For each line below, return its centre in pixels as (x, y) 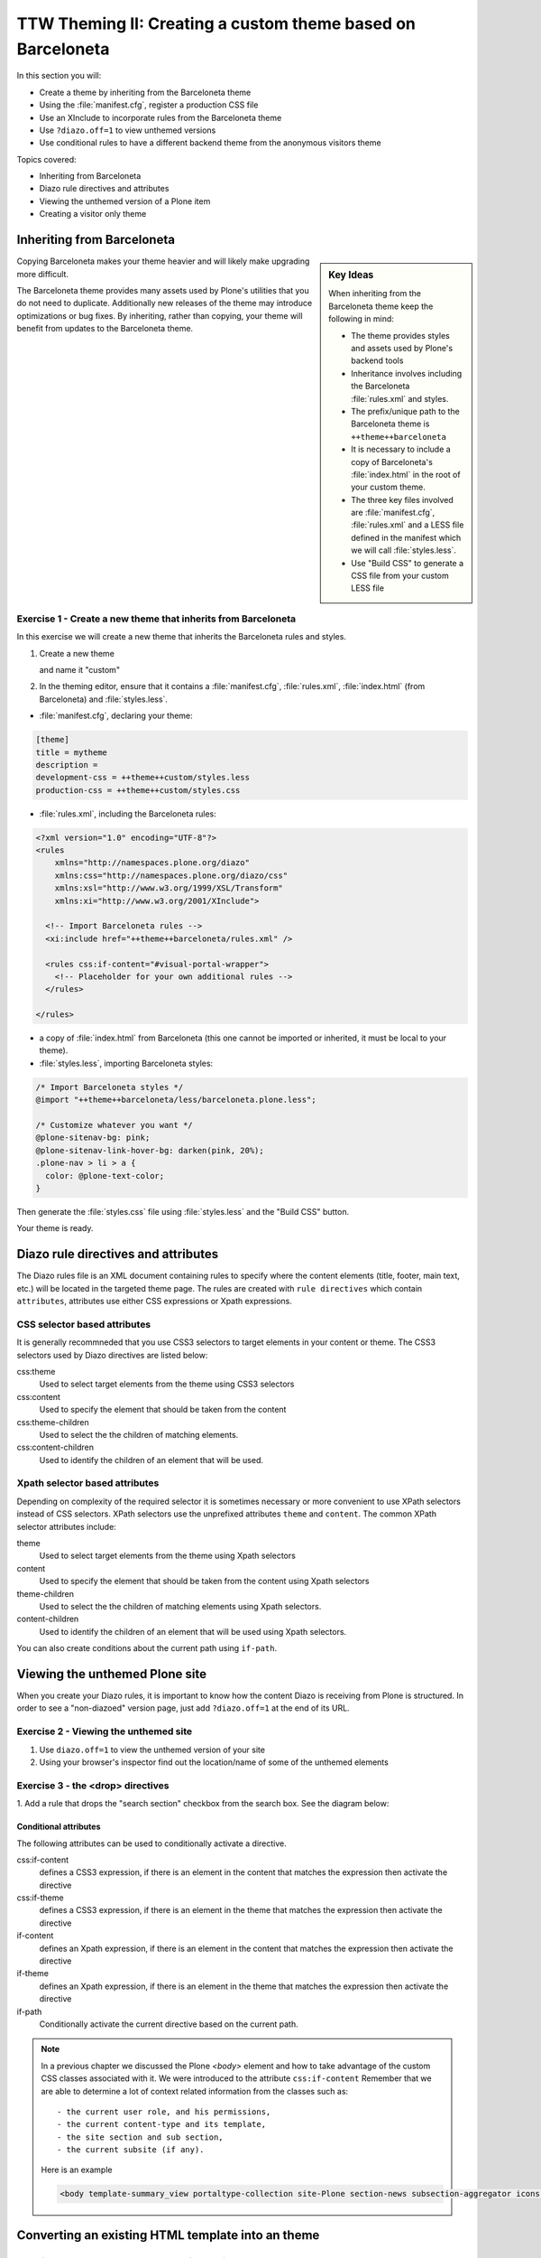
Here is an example (77, 2170)
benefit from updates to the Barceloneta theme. (105, 329)
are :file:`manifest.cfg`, (393, 513)
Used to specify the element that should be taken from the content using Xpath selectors (204, 1582)
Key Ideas (351, 275)
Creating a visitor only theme (93, 214)
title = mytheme (72, 752)
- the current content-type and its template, (161, 2124)
